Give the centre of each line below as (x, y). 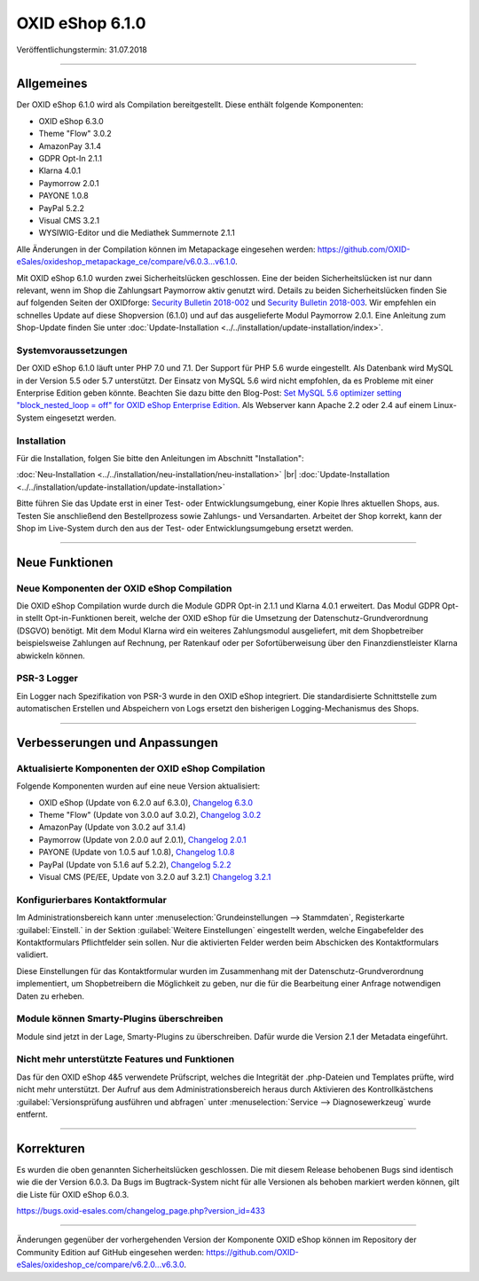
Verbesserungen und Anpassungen (118, 742)
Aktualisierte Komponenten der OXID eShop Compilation (141, 768)
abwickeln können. (51, 656)
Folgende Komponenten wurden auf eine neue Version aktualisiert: (138, 786)
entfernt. (32, 1114)
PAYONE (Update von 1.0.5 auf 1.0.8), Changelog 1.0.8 (137, 853)
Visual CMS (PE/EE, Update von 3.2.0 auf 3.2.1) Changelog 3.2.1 (155, 877)
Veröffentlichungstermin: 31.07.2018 (82, 50)
